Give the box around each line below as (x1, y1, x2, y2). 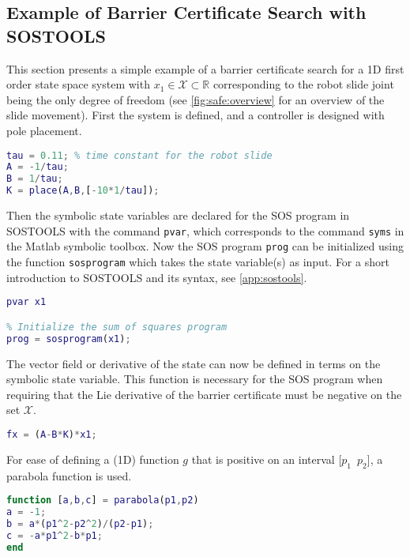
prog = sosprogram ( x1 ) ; (6, 333, 131, 344)
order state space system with (6, 76, 150, 92)
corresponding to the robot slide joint (213, 76, 394, 92)
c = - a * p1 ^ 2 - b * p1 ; (6, 529, 103, 541)
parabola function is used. (6, 467, 132, 484)
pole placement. (6, 122, 82, 138)
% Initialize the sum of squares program (6, 321, 228, 333)
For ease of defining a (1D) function (6, 450, 179, 467)
